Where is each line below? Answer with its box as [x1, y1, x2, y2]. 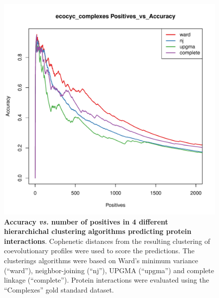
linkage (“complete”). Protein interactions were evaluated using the [4, 275, 209, 285]
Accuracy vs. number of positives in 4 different [4, 216, 168, 226]
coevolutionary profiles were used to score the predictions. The [4, 245, 195, 256]
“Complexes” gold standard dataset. [4, 284, 114, 295]
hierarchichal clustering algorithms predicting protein [4, 226, 192, 236]
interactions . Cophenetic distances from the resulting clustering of [4, 235, 211, 246]
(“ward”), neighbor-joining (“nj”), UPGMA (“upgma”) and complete [4, 265, 214, 275]
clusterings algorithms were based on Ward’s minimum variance [4, 255, 198, 265]
